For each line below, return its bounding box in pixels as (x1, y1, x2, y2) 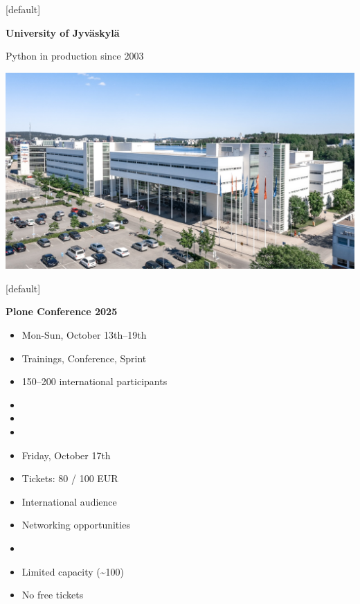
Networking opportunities (21, 517, 130, 532)
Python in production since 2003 (6, 48, 144, 63)
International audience (21, 494, 117, 508)
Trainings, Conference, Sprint (21, 350, 147, 365)
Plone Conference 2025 (6, 304, 118, 319)
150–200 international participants (21, 374, 168, 389)
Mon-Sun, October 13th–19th (21, 328, 147, 342)
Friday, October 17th (21, 447, 111, 462)
